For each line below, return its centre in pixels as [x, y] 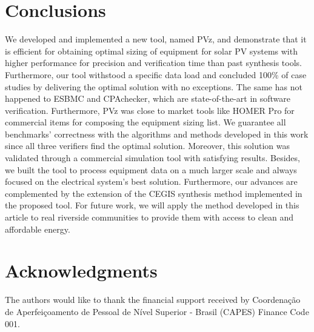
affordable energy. [38, 229]
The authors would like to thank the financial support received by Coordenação [153, 300]
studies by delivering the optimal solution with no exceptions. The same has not [154, 86]
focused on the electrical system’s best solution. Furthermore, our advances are [151, 181]
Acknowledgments [81, 271]
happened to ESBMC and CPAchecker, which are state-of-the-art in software [148, 98]
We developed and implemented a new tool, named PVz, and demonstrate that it [156, 39]
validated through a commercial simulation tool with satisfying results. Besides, [152, 158]
